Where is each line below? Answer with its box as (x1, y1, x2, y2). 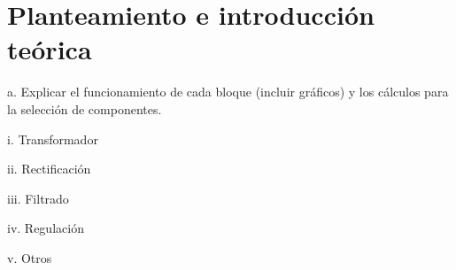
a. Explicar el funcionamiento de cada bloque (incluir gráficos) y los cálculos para (7, 82, 449, 101)
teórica (7, 31, 92, 67)
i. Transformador (7, 129, 98, 148)
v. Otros (7, 248, 52, 266)
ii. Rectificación (7, 159, 91, 178)
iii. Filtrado (7, 189, 69, 207)
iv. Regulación (7, 219, 84, 237)
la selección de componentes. (7, 99, 162, 118)
